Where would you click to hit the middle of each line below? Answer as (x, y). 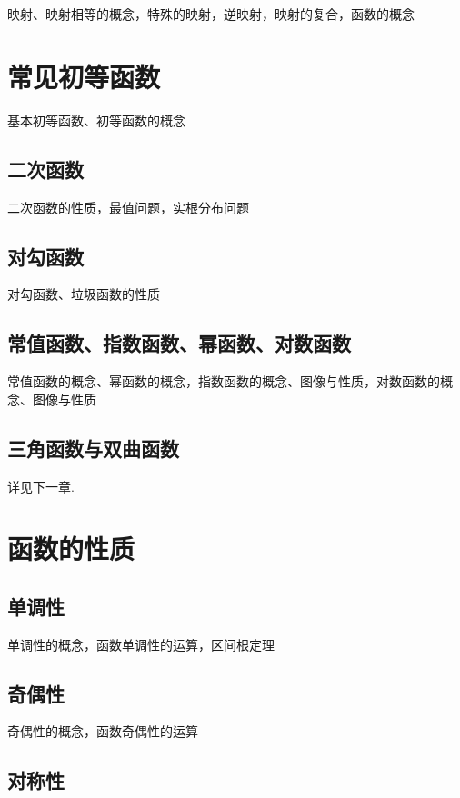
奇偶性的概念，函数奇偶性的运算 (103, 731)
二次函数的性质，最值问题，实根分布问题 (128, 207)
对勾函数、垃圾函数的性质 (84, 294)
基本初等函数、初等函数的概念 (96, 120)
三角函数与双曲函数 (93, 448)
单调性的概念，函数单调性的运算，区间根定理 (141, 644)
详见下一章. (41, 486)
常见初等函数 (84, 76)
